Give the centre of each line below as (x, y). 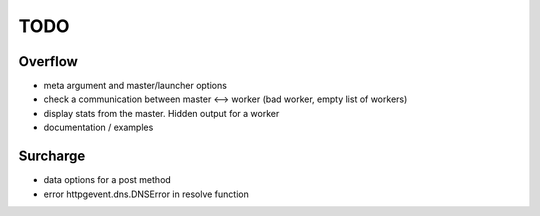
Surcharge (52, 156)
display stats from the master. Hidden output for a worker (161, 113)
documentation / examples (98, 127)
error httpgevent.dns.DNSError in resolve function (146, 194)
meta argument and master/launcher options (135, 86)
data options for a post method (107, 180)
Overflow (48, 61)
